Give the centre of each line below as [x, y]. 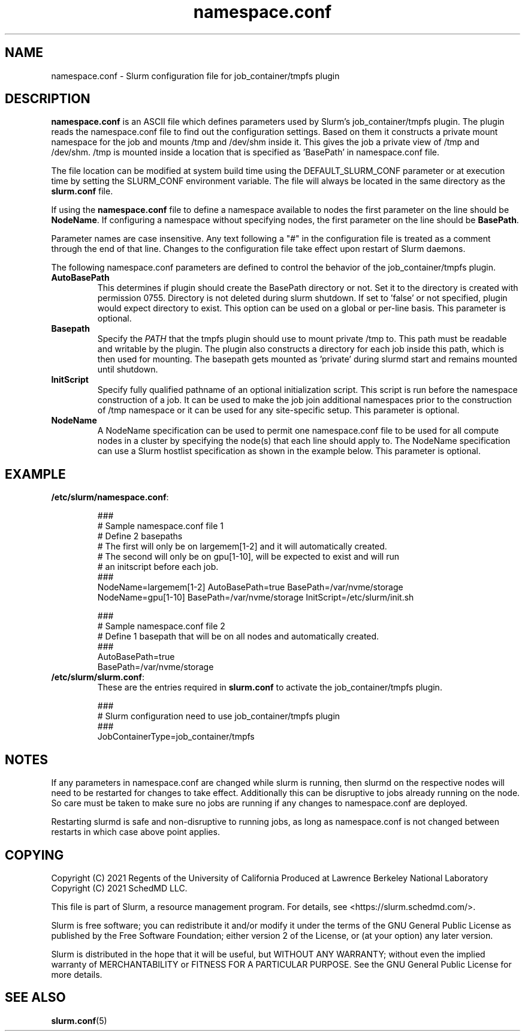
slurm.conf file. [82, 191]
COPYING [34, 855]
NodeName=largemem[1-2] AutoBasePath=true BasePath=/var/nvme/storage [250, 587]
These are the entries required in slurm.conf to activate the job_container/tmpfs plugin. [270, 687]
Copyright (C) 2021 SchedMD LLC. [119, 888]
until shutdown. [128, 370]
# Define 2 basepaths [140, 536]
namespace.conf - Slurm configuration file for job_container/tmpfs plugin [195, 76]
